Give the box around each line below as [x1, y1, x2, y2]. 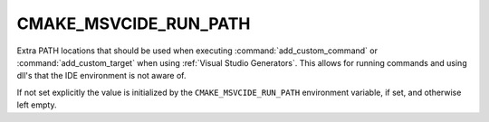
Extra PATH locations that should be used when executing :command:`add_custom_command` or [16, 45, 378, 56]
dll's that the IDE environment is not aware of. [16, 70, 187, 81]
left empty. [16, 99, 57, 110]
